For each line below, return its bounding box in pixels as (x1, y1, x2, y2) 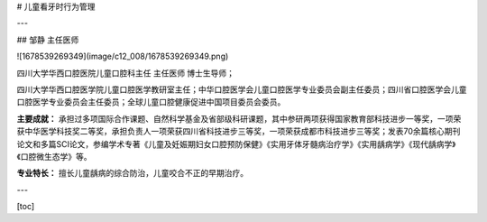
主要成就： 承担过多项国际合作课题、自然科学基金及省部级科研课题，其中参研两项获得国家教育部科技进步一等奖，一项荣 (16, 113, 462, 124)
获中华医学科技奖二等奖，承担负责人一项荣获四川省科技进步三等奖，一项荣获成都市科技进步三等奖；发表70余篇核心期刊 (16, 126, 461, 137)
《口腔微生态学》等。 (16, 151, 92, 162)
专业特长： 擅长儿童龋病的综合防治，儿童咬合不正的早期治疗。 (16, 168, 248, 179)
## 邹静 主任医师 (16, 34, 79, 45)
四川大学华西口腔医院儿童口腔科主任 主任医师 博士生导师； (16, 68, 234, 79)
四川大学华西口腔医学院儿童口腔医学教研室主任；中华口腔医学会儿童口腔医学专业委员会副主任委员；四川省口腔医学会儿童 (16, 84, 467, 95)
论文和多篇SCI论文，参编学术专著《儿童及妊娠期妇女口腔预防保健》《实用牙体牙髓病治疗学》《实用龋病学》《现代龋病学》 (16, 138, 456, 149)
